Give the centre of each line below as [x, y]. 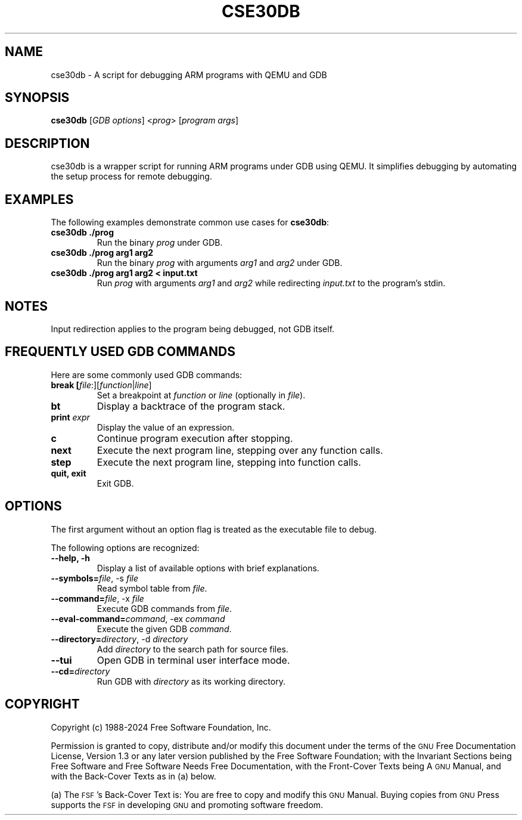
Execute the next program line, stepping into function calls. [229, 462]
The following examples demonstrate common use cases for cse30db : [190, 222]
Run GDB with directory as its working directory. [191, 681]
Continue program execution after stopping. [195, 438]
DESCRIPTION [47, 143]
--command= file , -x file [97, 598]
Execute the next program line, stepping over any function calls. [240, 450]
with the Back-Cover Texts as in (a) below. [133, 776]
